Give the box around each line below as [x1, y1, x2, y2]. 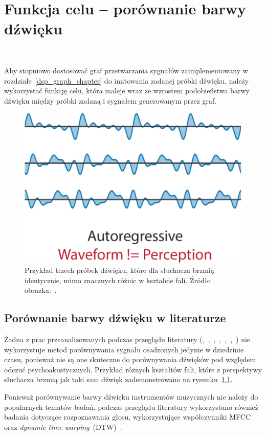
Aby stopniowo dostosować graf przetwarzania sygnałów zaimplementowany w [4, 65, 248, 75]
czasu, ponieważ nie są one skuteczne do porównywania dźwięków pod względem [4, 354, 256, 365]
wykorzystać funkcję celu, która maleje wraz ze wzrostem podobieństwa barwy [4, 85, 250, 96]
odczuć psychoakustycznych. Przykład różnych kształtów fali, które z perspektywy [4, 364, 262, 374]
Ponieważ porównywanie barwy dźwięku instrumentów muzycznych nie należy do [4, 391, 258, 402]
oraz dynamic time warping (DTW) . [4, 421, 122, 432]
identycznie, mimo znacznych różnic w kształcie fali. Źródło [25, 274, 211, 285]
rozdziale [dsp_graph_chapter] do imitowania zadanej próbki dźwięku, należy [4, 75, 249, 86]
